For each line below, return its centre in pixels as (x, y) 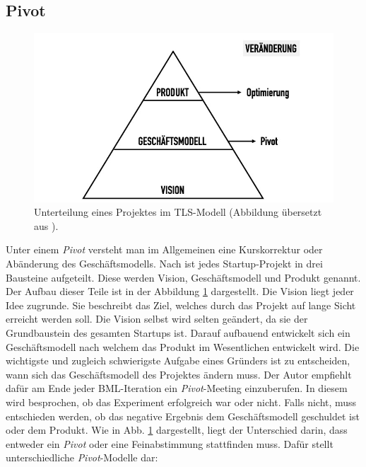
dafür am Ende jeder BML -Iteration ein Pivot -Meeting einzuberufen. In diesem (177, 388)
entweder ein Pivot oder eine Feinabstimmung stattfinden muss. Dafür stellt (170, 443)
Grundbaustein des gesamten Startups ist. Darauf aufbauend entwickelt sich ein (178, 333)
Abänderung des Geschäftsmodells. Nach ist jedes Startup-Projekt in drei (164, 264)
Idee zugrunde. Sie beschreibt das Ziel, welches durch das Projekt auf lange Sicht (181, 305)
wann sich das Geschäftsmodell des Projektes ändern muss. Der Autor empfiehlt (179, 374)
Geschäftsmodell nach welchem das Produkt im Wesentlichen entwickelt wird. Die (183, 346)
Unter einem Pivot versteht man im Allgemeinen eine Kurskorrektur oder (164, 249)
